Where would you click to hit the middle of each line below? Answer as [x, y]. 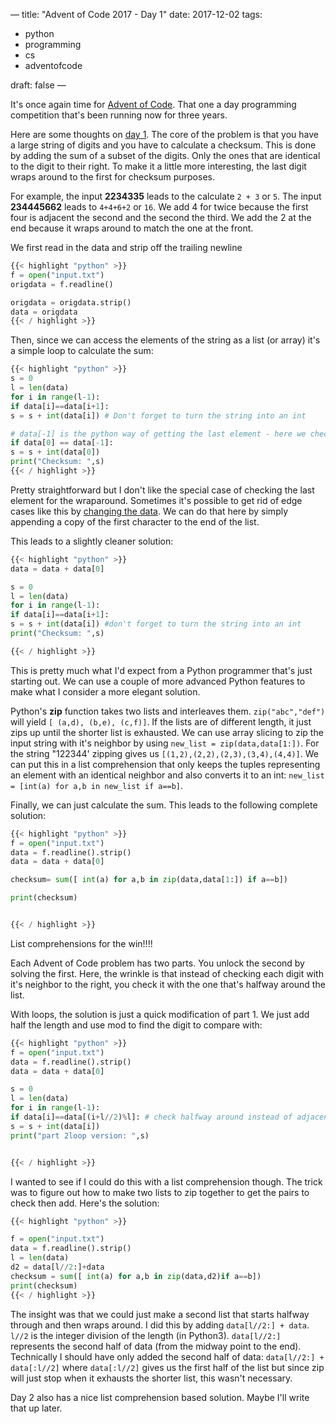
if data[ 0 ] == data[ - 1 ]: [62, 443]
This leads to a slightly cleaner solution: [92, 541]
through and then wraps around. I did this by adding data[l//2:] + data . [160, 1325]
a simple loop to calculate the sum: [82, 351]
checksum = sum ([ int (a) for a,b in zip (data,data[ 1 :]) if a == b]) [149, 880]
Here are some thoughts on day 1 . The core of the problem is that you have [164, 134]
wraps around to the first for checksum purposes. [112, 177]
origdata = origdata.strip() [71, 302]
